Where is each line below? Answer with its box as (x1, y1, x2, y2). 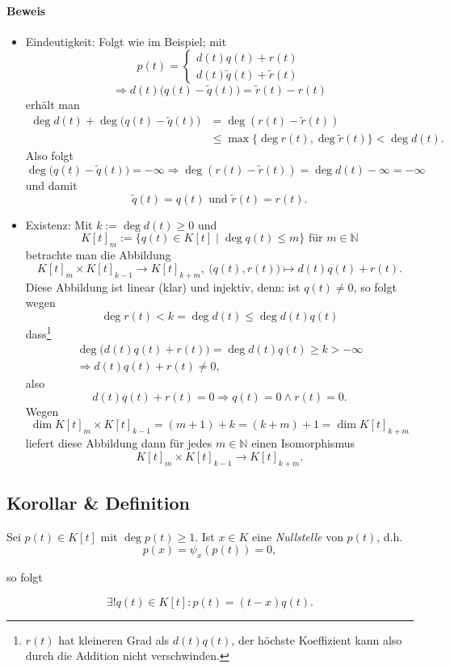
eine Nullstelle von (252, 527, 343, 544)
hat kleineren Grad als (58, 631, 170, 648)
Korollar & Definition (6, 489, 191, 515)
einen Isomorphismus (251, 435, 355, 452)
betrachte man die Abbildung (25, 246, 171, 263)
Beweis (6, 2, 46, 19)
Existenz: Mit (25, 216, 93, 233)
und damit (25, 177, 78, 194)
